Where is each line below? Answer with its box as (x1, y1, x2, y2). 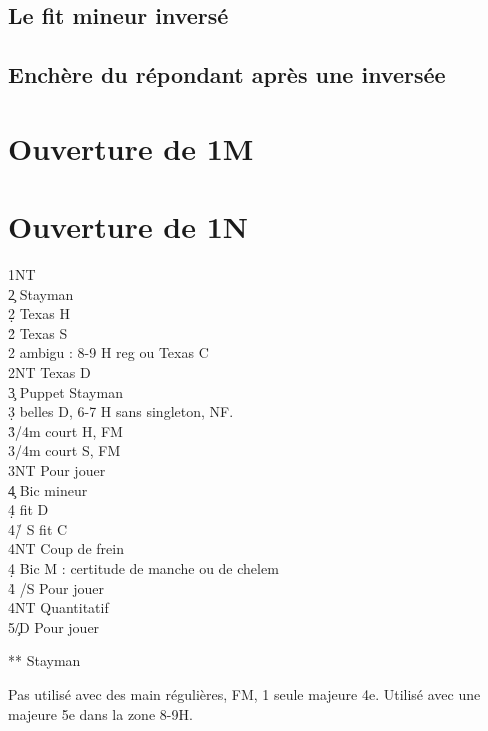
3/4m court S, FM (8, 440, 121, 461)
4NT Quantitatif (8, 597, 109, 618)
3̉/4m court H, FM (8, 420, 123, 441)
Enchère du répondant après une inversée (8, 59, 446, 90)
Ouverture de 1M (8, 127, 254, 168)
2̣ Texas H (8, 303, 70, 324)
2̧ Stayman (8, 283, 74, 304)
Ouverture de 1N (8, 206, 249, 247)
